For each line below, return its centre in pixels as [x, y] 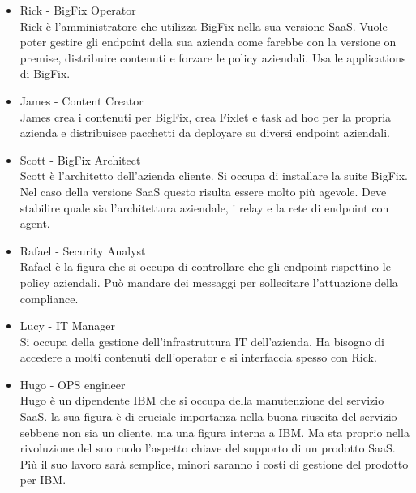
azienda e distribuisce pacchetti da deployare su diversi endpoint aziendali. [205, 133]
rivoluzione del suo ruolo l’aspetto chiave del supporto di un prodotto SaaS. [208, 448]
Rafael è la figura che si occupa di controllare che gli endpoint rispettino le [205, 266]
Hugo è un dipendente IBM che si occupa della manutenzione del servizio [202, 400]
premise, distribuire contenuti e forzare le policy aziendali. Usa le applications [213, 57]
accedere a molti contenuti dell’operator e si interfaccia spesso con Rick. [198, 357]
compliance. [49, 298]
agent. [35, 223]
